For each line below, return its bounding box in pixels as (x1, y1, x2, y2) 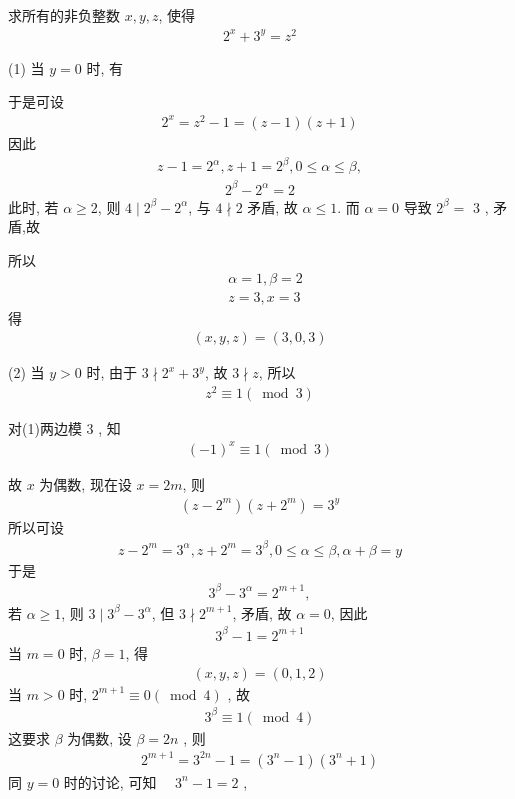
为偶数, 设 (67, 727, 132, 748)
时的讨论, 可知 (63, 771, 157, 792)
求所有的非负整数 (8, 5, 120, 25)
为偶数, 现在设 (39, 473, 132, 494)
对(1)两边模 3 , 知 (8, 417, 121, 438)
